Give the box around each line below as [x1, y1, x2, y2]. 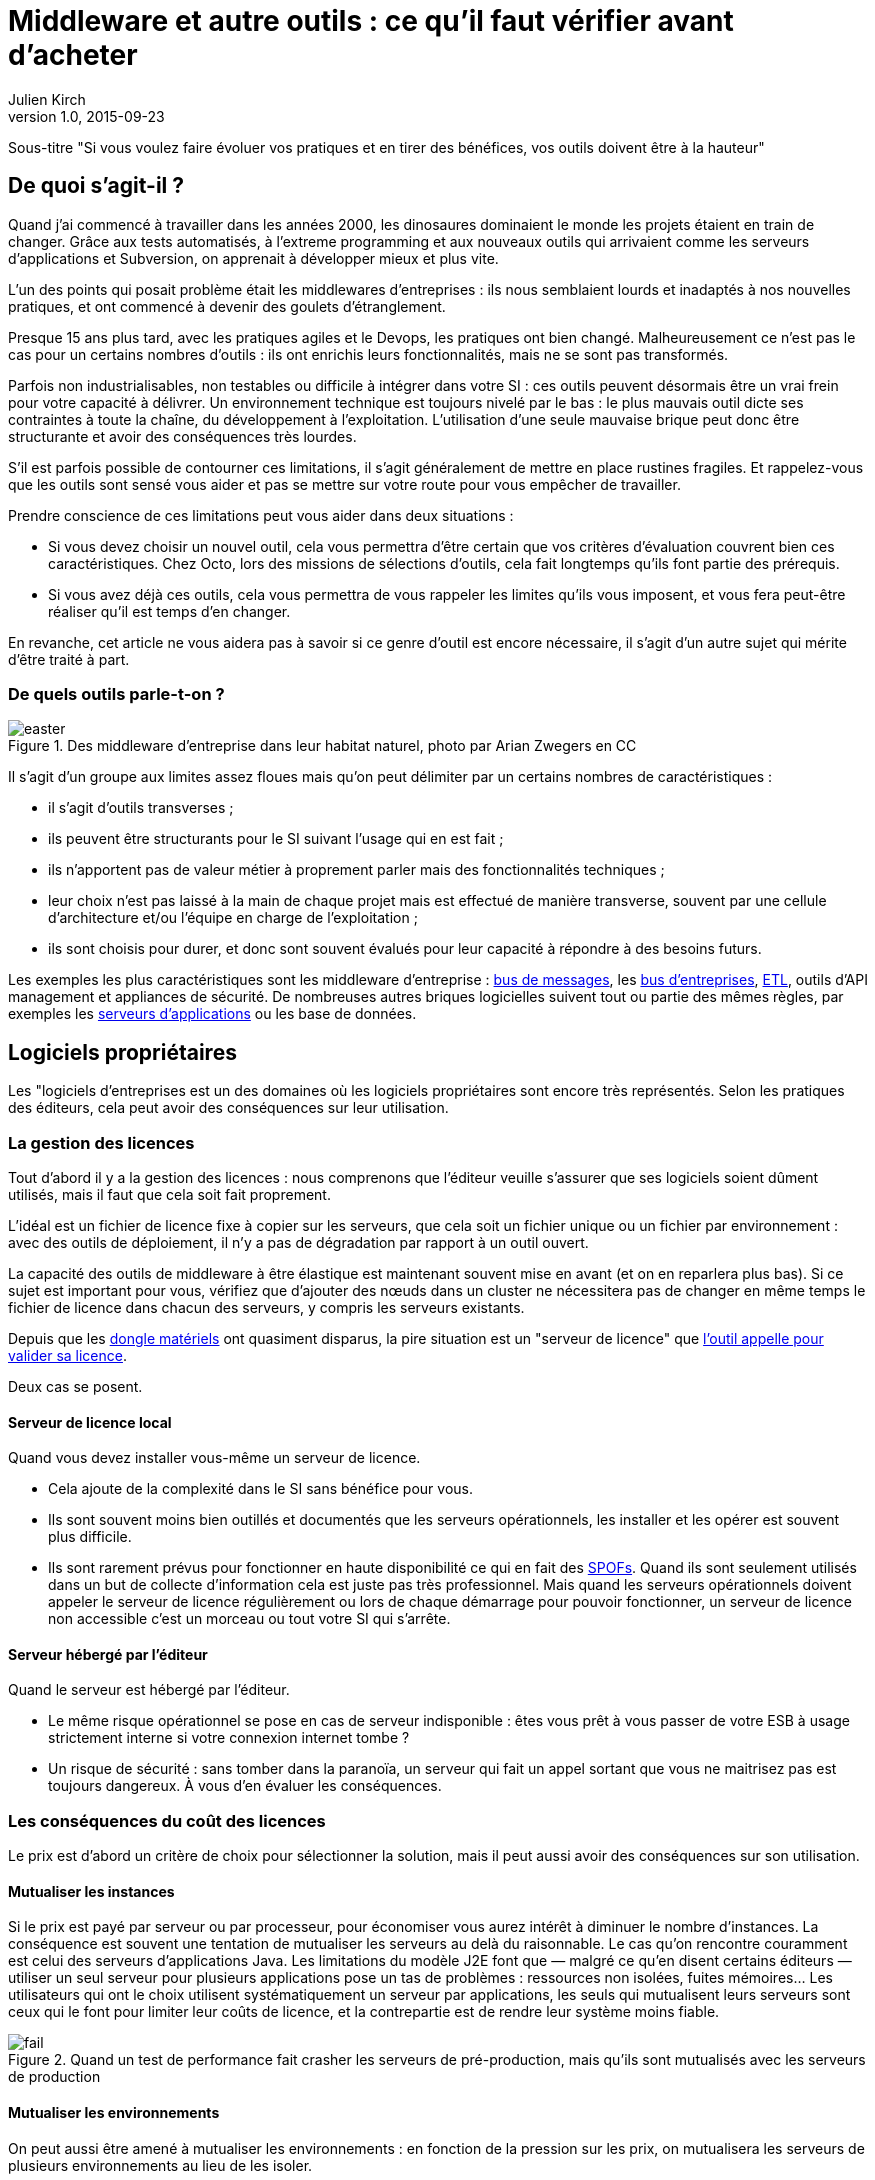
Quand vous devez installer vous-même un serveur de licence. [8, 1449, 421, 1467]
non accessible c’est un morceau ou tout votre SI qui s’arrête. [48, 1610, 451, 1628]
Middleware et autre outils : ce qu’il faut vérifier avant [8, 4, 734, 38]
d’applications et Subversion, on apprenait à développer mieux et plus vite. [8, 249, 499, 267]
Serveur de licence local [8, 1413, 172, 1431]
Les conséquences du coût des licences [8, 1810, 326, 1831]
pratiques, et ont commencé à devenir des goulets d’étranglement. [8, 297, 446, 315]
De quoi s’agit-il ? [8, 173, 185, 199]
